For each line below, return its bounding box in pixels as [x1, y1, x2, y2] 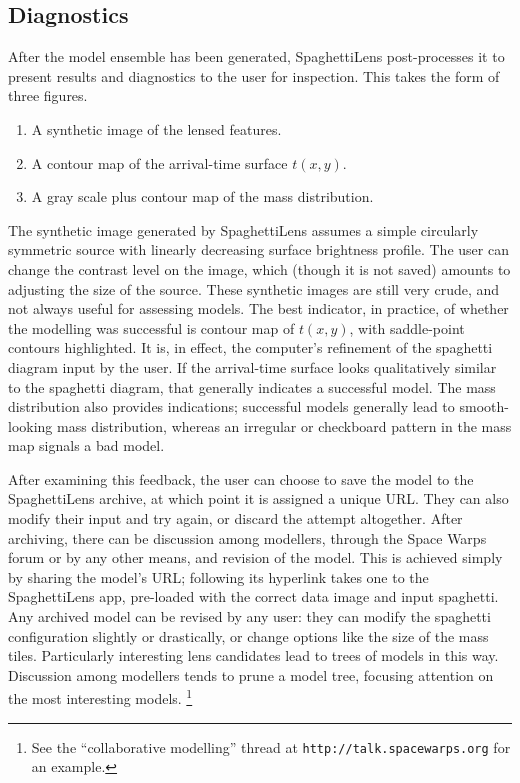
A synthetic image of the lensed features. [31, 118, 282, 139]
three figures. [8, 85, 88, 106]
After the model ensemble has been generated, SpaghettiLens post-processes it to [8, 46, 505, 67]
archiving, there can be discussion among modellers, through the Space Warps [8, 527, 487, 548]
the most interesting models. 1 [8, 685, 193, 709]
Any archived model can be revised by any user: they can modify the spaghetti [8, 606, 491, 627]
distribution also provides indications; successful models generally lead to [8, 396, 455, 417]
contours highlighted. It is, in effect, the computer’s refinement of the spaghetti [8, 337, 493, 358]
